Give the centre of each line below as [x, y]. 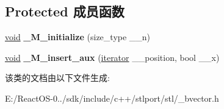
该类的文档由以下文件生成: [57, 78]
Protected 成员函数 [65, 11]
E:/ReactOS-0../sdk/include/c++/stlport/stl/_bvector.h [112, 98]
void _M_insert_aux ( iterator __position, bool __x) [112, 57]
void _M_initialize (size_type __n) [78, 37]
